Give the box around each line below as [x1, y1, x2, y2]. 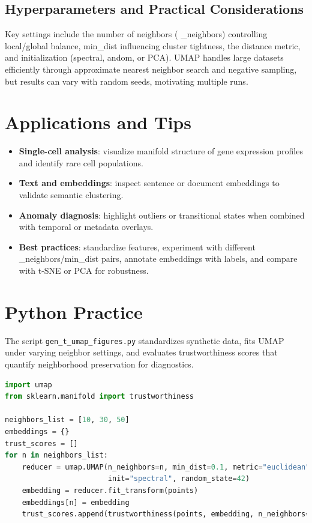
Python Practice [5, 299, 143, 324]
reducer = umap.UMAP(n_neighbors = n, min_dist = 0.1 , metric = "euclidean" [22, 462, 310, 471]
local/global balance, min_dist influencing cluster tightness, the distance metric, [5, 39, 301, 52]
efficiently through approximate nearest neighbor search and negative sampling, [5, 62, 297, 75]
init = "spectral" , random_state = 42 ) [107, 474, 250, 483]
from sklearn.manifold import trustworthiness [5, 392, 194, 401]
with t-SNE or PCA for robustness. [19, 264, 149, 277]
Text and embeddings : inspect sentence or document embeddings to [19, 177, 280, 189]
